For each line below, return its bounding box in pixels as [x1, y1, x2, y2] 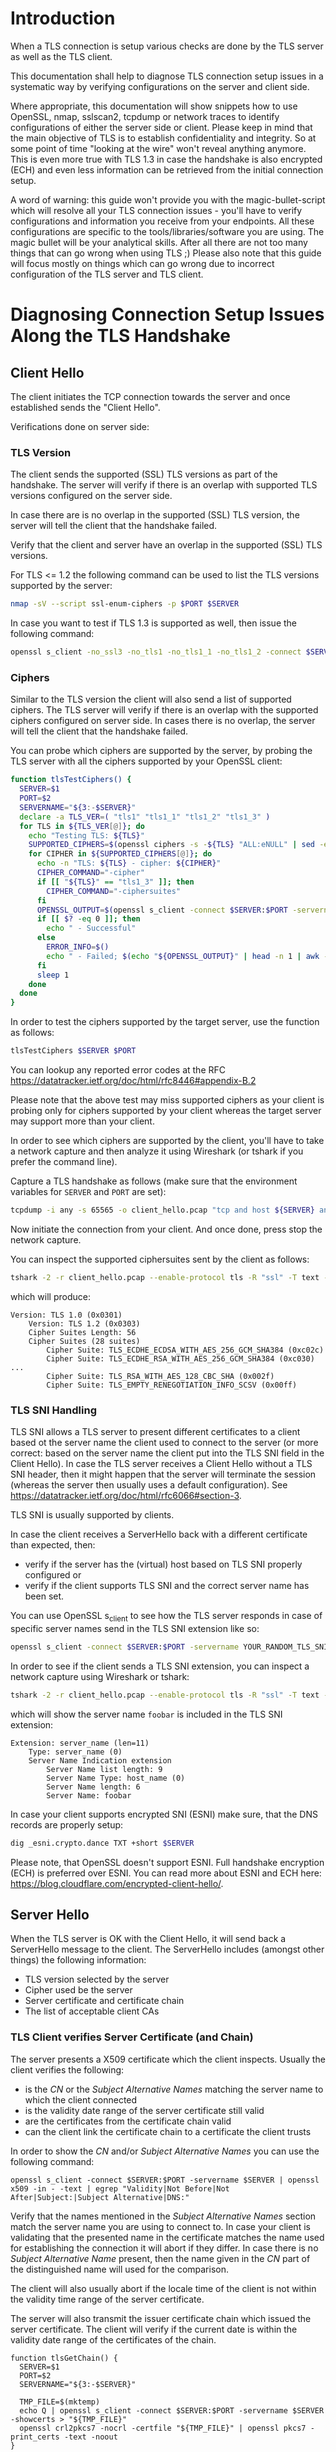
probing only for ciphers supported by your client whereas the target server [10, 1105, 322, 1117]
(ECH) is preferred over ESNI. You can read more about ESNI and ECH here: [10, 1867, 322, 1879]
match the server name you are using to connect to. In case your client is [10, 2220, 311, 2232]
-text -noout [63, 2432, 118, 2442]
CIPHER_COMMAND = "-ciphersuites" [46, 886, 182, 896]
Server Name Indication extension [28, 1755, 172, 1766]
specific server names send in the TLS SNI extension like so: [10, 1622, 260, 1634]
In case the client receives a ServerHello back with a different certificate [10, 1528, 308, 1541]
